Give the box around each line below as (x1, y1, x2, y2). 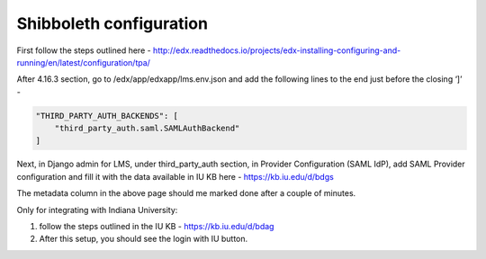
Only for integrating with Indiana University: (16, 204, 178, 215)
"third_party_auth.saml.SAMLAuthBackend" (54, 123, 240, 134)
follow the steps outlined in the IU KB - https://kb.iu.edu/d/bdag (39, 221, 274, 232)
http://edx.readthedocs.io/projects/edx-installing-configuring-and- (153, 45, 401, 56)
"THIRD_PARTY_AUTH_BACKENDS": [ (35, 111, 179, 121)
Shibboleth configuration (16, 13, 209, 33)
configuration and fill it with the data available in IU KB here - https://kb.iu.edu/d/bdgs (16, 171, 335, 182)
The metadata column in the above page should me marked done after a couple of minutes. (16, 188, 356, 199)
